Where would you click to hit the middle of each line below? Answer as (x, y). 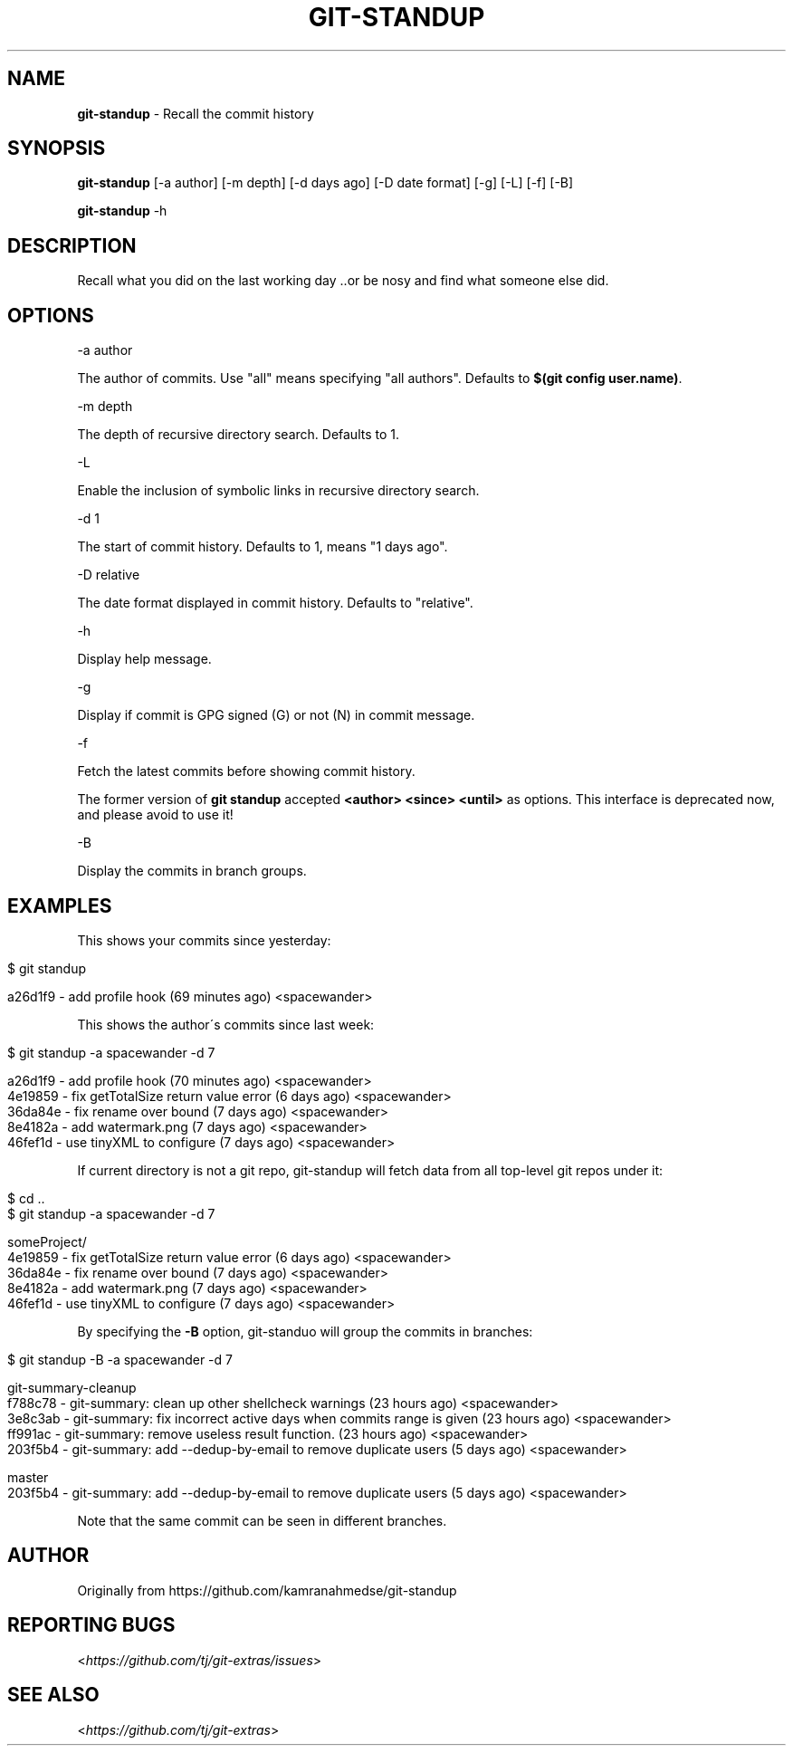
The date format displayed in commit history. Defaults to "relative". (275, 603)
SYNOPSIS (57, 148)
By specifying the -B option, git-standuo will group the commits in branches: (305, 1331)
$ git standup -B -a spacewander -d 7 (120, 1359)
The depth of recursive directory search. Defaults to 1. (239, 435)
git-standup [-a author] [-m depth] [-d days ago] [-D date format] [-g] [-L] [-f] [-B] (325, 183)
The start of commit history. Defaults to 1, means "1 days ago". (263, 547)
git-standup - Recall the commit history (196, 113)
